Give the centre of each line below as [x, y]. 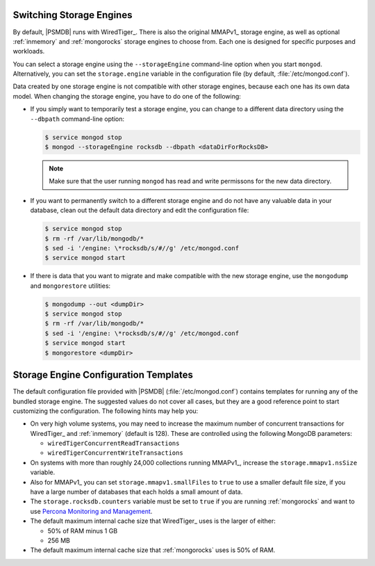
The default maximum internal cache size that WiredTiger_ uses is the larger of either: [153, 521]
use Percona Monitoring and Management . [91, 511]
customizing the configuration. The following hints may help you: [106, 411]
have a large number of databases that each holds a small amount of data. [136, 492]
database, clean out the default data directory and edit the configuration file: [140, 210]
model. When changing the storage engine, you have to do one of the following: [127, 96]
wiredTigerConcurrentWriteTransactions [115, 453]
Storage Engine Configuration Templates [103, 375]
